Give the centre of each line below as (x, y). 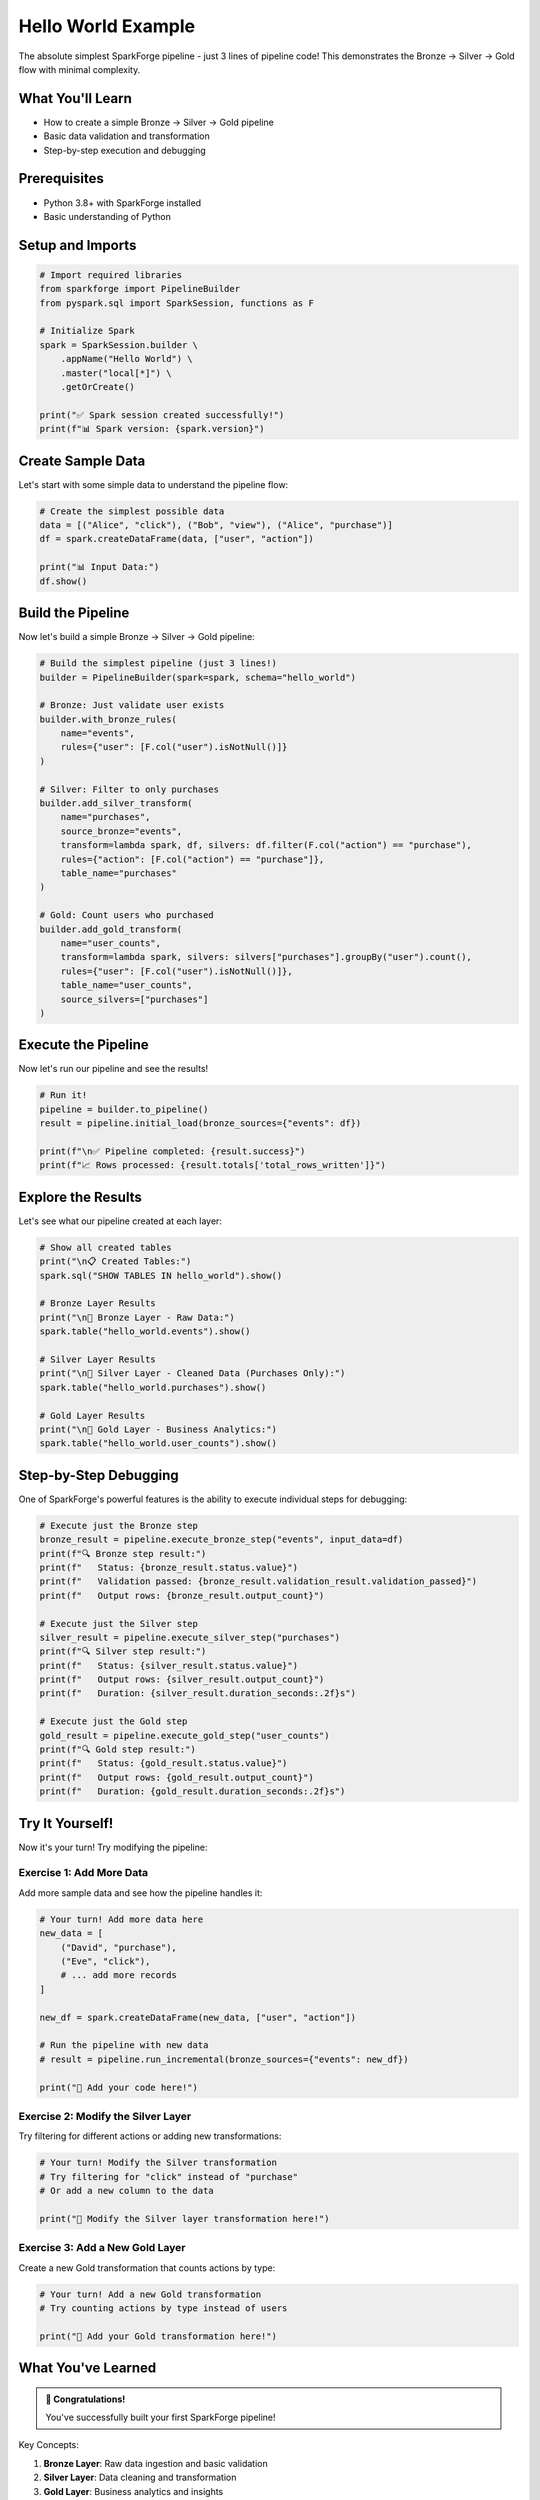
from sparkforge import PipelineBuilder (139, 289)
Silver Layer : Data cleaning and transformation (140, 2477)
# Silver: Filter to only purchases (129, 789)
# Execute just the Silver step (119, 1623)
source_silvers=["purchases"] (134, 999)
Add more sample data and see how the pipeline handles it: (140, 1892)
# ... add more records (118, 1975)
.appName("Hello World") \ (127, 359)
